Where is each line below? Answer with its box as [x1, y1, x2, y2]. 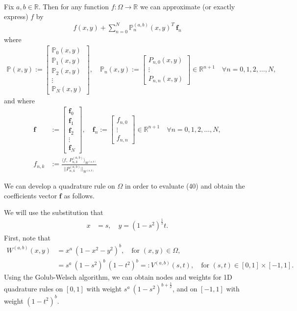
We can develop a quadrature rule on [4, 181, 115, 191]
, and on [172, 284, 198, 294]
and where [4, 95, 35, 105]
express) [4, 11, 28, 21]
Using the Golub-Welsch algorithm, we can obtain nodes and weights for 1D [4, 272, 232, 282]
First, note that [4, 232, 50, 242]
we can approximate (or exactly [140, 1, 235, 11]
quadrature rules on [4, 284, 63, 294]
